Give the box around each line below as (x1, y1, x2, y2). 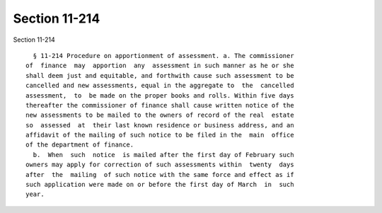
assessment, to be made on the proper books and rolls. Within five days (25, 91, 294, 99)
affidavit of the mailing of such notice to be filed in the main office (25, 131, 294, 139)
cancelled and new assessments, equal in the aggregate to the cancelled (25, 81, 294, 90)
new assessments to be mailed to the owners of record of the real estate (25, 111, 294, 120)
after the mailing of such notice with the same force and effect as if (25, 171, 294, 178)
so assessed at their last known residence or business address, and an (25, 121, 294, 129)
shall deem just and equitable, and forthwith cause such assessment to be (25, 71, 294, 79)
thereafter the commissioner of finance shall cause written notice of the (25, 101, 294, 109)
